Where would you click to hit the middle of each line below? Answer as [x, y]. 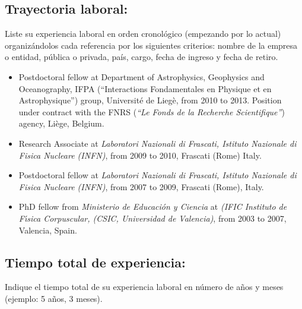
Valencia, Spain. [48, 230]
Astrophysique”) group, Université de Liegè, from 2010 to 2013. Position [150, 100]
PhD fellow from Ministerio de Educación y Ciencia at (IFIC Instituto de [153, 206]
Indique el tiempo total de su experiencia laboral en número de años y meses [144, 287]
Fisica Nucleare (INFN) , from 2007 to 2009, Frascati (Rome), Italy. [141, 186]
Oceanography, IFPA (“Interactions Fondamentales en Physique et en [145, 88]
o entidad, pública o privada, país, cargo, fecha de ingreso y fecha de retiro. [142, 57]
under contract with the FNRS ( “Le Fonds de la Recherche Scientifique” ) [152, 111]
